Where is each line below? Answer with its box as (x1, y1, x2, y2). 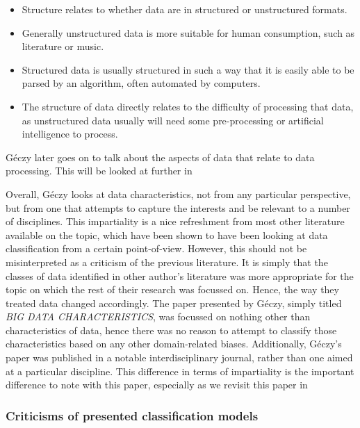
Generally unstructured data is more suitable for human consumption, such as (22, 25, 355, 40)
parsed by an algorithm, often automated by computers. (22, 76, 261, 90)
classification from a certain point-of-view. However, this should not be (6, 241, 307, 256)
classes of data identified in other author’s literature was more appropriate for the (6, 268, 354, 283)
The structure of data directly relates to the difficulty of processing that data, (22, 99, 354, 113)
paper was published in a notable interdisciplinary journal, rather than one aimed (6, 350, 353, 365)
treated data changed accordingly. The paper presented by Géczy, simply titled (6, 295, 342, 310)
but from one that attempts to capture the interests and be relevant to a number (6, 200, 350, 215)
